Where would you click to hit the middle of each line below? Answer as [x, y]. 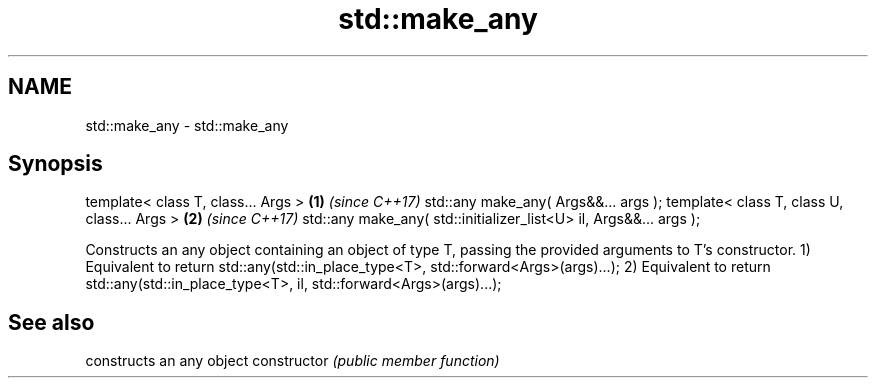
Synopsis [55, 164]
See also [51, 322]
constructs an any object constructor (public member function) [292, 361]
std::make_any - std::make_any [187, 125]
